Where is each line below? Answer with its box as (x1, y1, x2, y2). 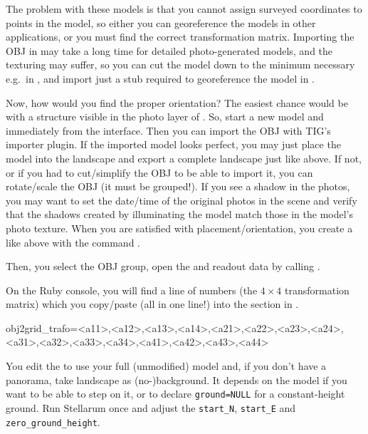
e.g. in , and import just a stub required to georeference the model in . (6, 71, 315, 86)
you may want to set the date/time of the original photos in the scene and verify (6, 192, 357, 207)
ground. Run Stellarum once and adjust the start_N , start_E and (6, 400, 296, 415)
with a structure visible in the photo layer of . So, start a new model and (6, 109, 324, 124)
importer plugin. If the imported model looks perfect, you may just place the (6, 137, 341, 152)
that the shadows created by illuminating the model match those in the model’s (6, 207, 353, 222)
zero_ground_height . (6, 414, 100, 429)
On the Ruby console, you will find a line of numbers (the (6, 282, 258, 297)
